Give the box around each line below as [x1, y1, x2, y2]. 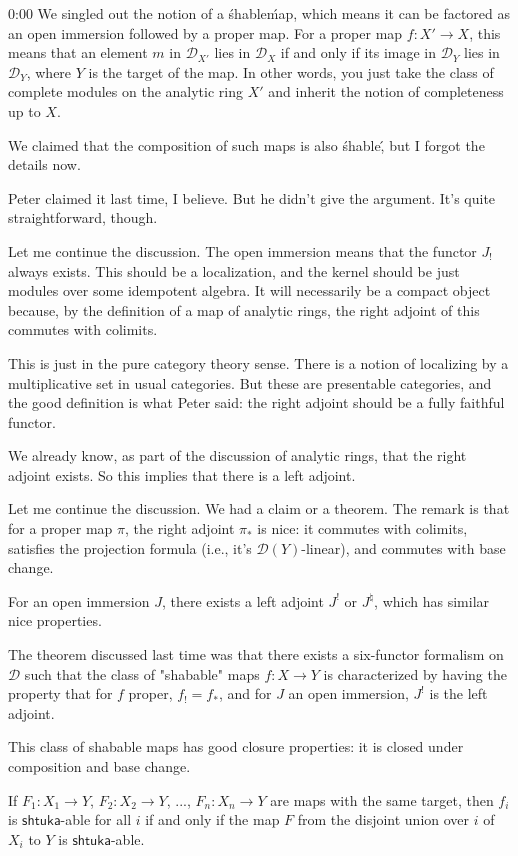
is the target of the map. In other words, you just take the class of [88, 61, 494, 82]
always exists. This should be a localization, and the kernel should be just [8, 260, 460, 281]
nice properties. [8, 610, 102, 631]
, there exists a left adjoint [161, 590, 324, 611]
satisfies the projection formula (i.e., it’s [8, 537, 252, 558]
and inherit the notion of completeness [268, 81, 504, 102]
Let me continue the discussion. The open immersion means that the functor [8, 240, 477, 261]
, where [26, 61, 72, 82]
